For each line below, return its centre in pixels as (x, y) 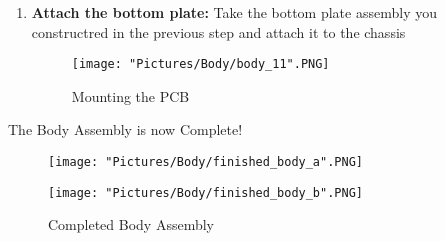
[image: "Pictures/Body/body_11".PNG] (200, 64)
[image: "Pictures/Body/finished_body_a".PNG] (205, 162)
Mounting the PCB (130, 95)
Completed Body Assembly (131, 224)
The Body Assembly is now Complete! (125, 129)
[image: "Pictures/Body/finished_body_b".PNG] (205, 192)
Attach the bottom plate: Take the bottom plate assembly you (234, 12)
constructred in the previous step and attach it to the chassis (218, 31)
